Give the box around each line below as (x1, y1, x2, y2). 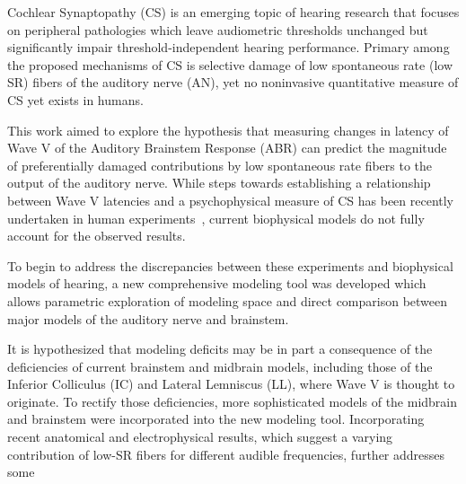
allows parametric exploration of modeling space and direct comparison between (7, 291, 448, 310)
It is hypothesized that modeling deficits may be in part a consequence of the (7, 339, 433, 358)
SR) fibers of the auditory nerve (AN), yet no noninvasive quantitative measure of (7, 73, 459, 92)
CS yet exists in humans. (7, 90, 144, 109)
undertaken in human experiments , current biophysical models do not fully (7, 208, 425, 227)
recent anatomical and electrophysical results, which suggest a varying (7, 427, 393, 446)
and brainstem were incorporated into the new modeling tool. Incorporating (7, 409, 425, 428)
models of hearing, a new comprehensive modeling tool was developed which (7, 274, 426, 293)
